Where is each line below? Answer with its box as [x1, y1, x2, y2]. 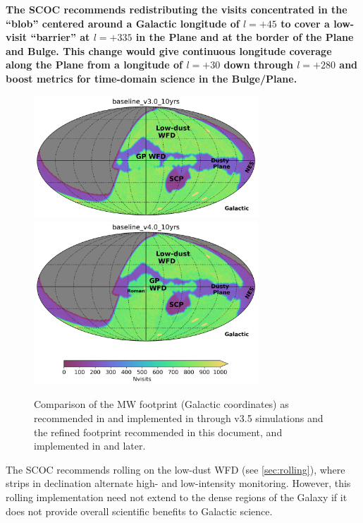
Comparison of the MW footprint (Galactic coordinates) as [34, 397, 289, 411]
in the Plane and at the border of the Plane [135, 30, 354, 44]
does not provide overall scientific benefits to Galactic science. [6, 503, 273, 518]
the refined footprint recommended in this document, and [34, 424, 283, 439]
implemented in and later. [34, 438, 146, 453]
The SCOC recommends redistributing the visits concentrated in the [6, 2, 347, 16]
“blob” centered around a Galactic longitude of [6, 16, 240, 30]
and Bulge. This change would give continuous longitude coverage [6, 43, 332, 58]
